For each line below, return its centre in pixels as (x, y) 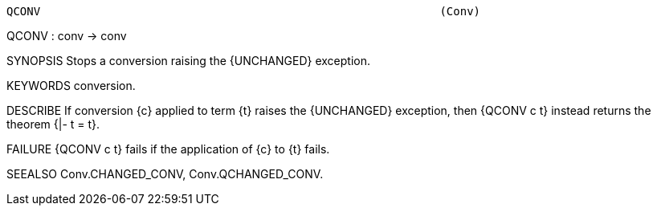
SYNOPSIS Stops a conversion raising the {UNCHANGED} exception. (189, 61)
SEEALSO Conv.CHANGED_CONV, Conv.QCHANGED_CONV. (165, 174)
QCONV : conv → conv (67, 36)
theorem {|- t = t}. (53, 124)
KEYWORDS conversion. (71, 86)
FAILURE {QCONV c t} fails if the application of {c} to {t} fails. (168, 149)
